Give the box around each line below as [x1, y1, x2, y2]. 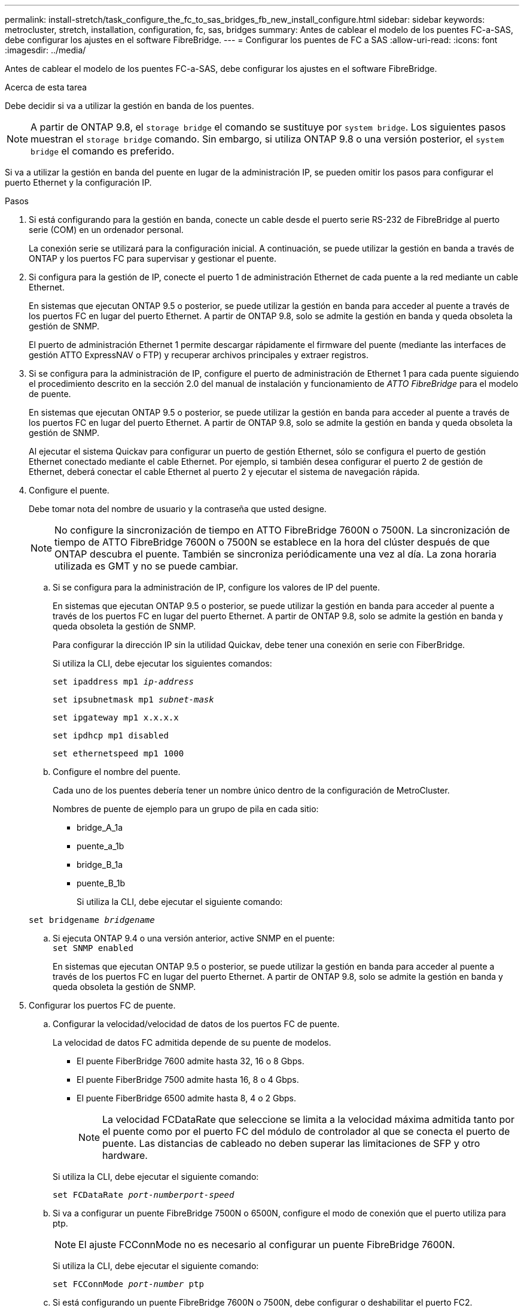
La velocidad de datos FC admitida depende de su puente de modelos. [53, 1037, 331, 1047]
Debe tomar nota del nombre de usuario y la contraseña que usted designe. [29, 504, 327, 514]
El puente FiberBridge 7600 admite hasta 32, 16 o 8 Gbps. [77, 1056, 304, 1066]
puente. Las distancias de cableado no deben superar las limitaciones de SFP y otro [102, 1137, 480, 1149]
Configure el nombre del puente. [53, 767, 181, 777]
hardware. [102, 1149, 148, 1161]
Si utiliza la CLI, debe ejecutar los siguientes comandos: [53, 658, 272, 668]
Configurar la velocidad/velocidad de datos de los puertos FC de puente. [53, 1019, 340, 1029]
